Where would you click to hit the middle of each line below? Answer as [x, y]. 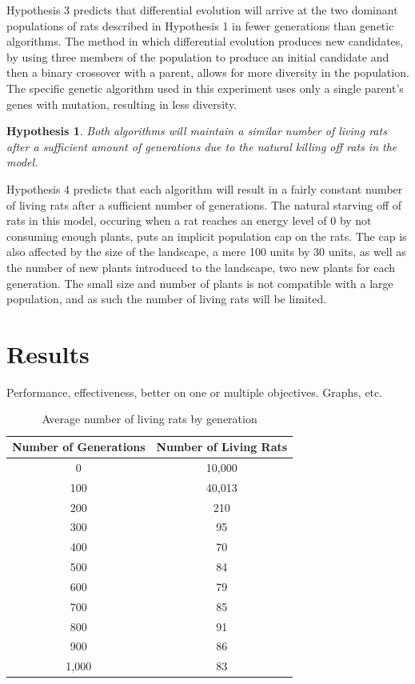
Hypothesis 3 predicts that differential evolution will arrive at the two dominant [202, 10]
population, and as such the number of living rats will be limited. [167, 299]
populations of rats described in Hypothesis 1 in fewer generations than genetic [200, 25]
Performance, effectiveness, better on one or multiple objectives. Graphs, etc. [195, 392]
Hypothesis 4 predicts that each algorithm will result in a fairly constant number [205, 188]
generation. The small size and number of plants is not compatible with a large [200, 283]
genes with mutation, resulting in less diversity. [122, 104]
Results [48, 353]
